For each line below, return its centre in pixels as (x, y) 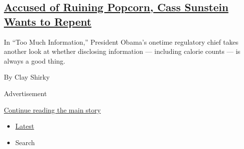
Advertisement (25, 93)
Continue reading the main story (52, 109)
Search (25, 142)
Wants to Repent (48, 21)
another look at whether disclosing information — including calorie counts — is (122, 51)
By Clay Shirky (27, 77)
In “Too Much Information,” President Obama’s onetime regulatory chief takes (121, 41)
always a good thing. (35, 60)
